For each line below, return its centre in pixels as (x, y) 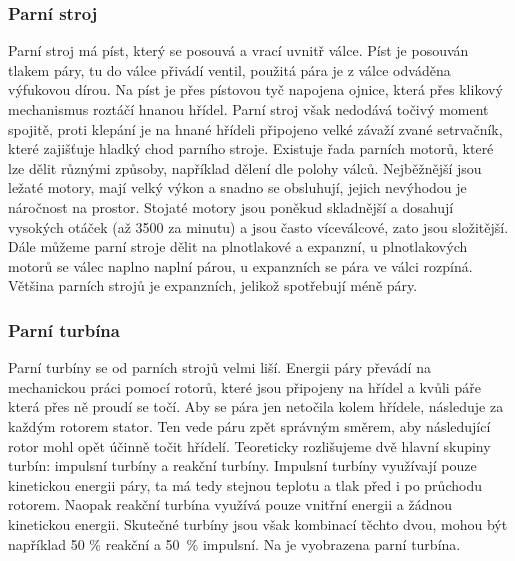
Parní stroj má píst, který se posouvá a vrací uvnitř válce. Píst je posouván (238, 50)
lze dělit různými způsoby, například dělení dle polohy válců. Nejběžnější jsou (245, 167)
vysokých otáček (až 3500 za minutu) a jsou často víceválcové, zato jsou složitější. (258, 226)
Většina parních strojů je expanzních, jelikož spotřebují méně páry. (213, 285)
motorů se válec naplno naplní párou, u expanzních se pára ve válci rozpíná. (240, 265)
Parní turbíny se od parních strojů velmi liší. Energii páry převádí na (219, 367)
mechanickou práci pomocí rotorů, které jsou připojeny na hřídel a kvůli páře (244, 386)
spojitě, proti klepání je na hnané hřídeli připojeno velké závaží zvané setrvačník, (255, 128)
